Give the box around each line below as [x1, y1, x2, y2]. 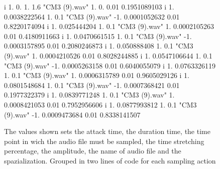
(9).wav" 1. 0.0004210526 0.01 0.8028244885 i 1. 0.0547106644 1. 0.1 [4, 50, 212, 60]
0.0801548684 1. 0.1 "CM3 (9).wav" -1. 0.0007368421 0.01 [4, 79, 180, 90]
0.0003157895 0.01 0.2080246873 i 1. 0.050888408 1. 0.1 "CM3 [4, 40, 193, 51]
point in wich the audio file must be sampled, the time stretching [4, 135, 204, 146]
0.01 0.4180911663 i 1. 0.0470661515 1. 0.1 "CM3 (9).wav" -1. [4, 30, 192, 41]
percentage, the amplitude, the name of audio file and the [4, 145, 181, 156]
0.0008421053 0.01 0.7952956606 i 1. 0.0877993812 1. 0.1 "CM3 [4, 99, 197, 109]
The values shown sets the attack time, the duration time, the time [4, 126, 210, 136]
